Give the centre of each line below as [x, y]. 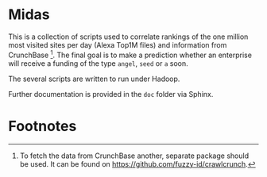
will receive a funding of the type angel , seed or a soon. [98, 63]
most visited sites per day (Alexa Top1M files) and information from [118, 44]
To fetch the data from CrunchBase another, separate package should [134, 156]
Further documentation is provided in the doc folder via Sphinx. [111, 94]
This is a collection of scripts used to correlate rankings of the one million [128, 37]
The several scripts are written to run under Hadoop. [94, 79]
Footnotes [43, 126]
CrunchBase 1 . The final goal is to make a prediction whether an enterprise [130, 54]
